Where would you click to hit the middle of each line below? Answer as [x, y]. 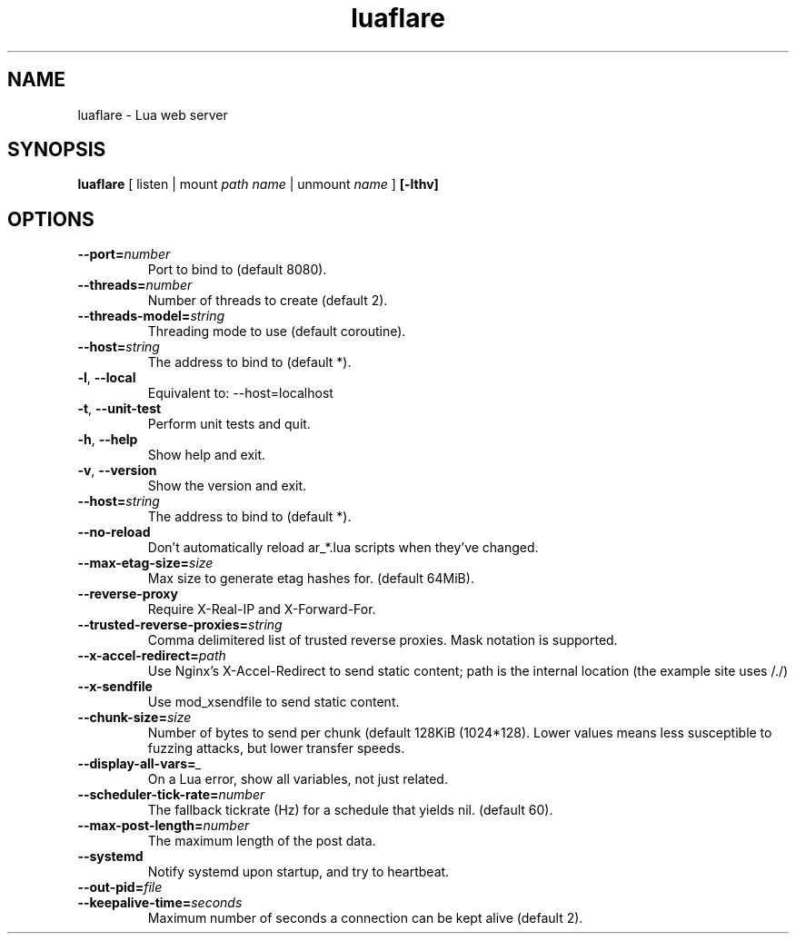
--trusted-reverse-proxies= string [180, 625]
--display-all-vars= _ [139, 764]
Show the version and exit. [227, 486]
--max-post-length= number [164, 826]
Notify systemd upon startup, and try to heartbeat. [298, 872]
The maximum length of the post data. [262, 841]
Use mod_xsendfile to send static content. [274, 702]
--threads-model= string [151, 316]
